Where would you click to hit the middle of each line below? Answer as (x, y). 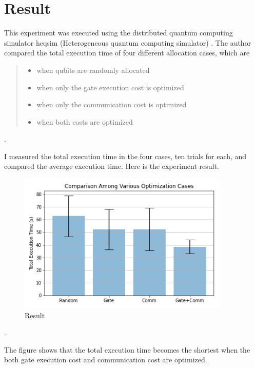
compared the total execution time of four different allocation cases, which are (127, 53)
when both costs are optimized (85, 121)
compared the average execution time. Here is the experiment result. (112, 166)
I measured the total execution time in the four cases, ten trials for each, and (125, 156)
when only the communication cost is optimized (112, 104)
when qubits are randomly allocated (93, 70)
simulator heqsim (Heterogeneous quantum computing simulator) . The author (128, 42)
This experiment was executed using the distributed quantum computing (119, 33)
